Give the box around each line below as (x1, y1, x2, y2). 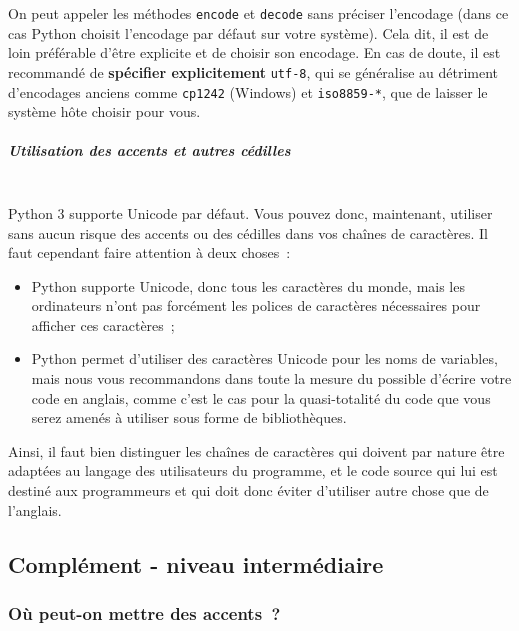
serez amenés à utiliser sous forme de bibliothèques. (31, 407, 347, 428)
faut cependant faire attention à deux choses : (8, 242, 291, 263)
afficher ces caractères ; (31, 314, 175, 335)
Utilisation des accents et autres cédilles (8, 140, 291, 161)
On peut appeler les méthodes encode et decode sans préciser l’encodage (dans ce (8, 3, 509, 23)
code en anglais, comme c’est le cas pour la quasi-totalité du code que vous (31, 387, 491, 408)
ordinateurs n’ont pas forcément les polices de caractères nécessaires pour (31, 295, 481, 316)
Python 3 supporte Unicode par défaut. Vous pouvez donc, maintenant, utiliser (8, 202, 493, 223)
